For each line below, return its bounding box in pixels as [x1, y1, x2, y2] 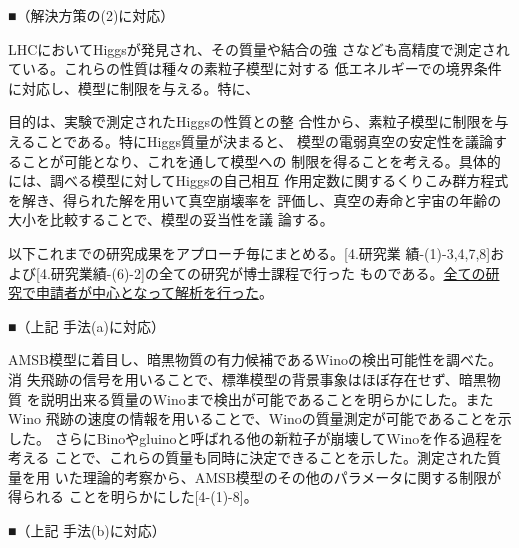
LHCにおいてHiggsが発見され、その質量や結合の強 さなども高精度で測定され [8, 38, 510, 59]
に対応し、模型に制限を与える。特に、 [8, 77, 260, 98]
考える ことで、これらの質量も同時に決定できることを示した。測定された [8, 447, 487, 468]
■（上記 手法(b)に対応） [8, 520, 166, 541]
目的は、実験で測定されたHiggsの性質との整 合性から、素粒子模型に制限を [8, 111, 495, 132]
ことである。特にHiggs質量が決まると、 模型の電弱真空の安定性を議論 [35, 130, 494, 151]
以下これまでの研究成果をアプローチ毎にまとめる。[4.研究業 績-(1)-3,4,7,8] [8, 242, 491, 263]
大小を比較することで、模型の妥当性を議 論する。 [8, 209, 334, 230]
